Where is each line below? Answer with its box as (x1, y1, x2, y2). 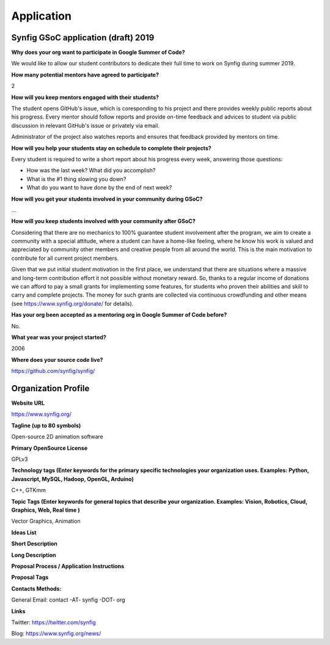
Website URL (11, 399, 45, 407)
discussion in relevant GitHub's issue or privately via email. (11, 122, 160, 129)
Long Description (11, 551, 56, 559)
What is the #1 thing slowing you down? (26, 175, 127, 183)
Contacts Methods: (11, 584, 62, 592)
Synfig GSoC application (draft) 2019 (11, 32, 155, 43)
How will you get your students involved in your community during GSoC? (11, 195, 203, 202)
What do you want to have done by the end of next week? (26, 184, 172, 191)
